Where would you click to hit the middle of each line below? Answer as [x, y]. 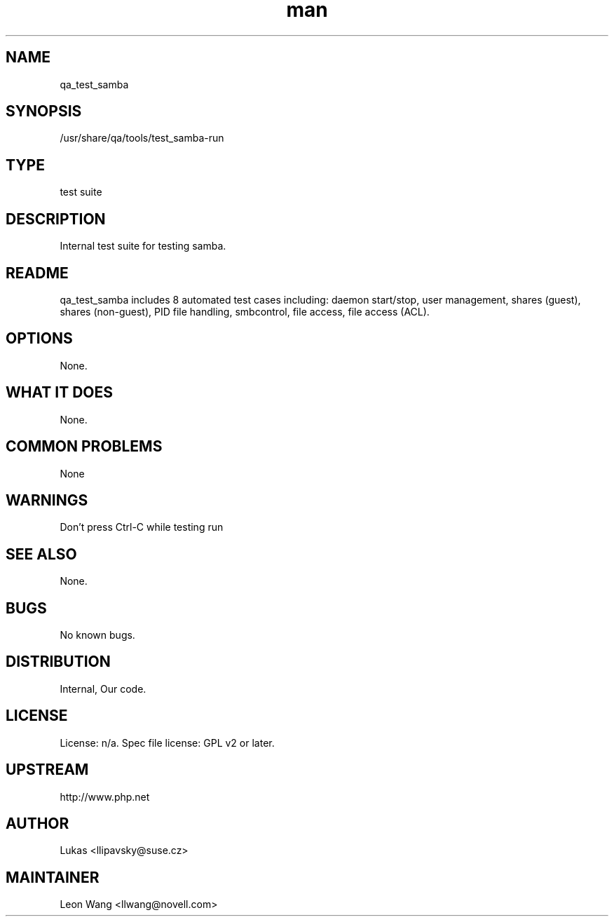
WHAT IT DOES [60, 393]
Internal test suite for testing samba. [143, 246]
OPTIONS [39, 339]
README [37, 273]
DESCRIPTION [56, 219]
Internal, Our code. [103, 689]
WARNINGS [47, 500]
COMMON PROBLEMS [84, 447]
